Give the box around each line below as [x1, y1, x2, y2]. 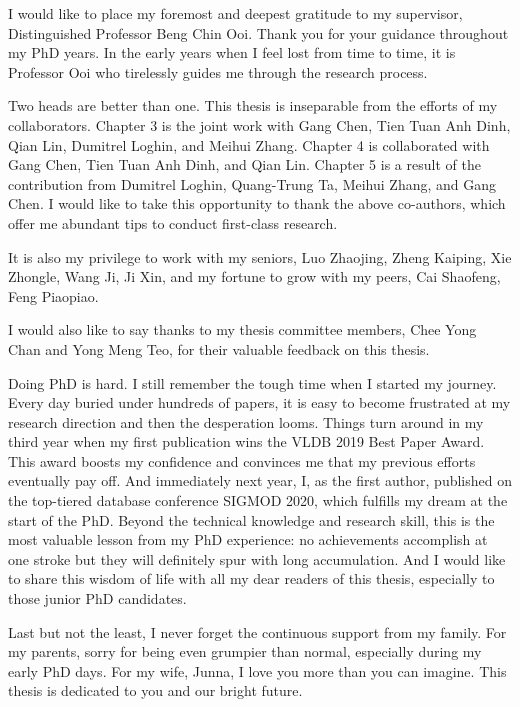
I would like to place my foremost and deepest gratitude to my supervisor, [8, 3, 463, 23]
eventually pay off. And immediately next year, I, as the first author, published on [8, 470, 512, 491]
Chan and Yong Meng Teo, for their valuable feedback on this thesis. [8, 338, 430, 359]
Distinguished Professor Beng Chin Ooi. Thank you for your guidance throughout [8, 22, 509, 43]
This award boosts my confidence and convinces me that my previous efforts [8, 450, 476, 471]
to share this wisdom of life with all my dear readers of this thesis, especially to [8, 568, 495, 589]
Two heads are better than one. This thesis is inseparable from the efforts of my [8, 95, 498, 116]
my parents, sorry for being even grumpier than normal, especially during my [8, 641, 482, 662]
